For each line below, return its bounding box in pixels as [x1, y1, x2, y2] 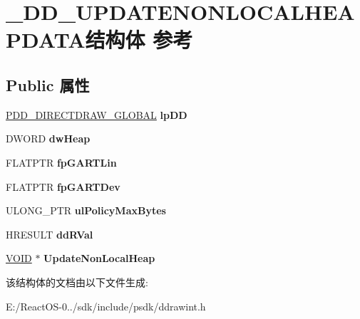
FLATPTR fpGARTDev [6, 179, 120, 194]
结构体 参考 [85, 25, 193, 54]
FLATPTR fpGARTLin [6, 155, 117, 169]
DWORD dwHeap [6, 131, 91, 146]
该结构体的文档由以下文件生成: [6, 274, 148, 289]
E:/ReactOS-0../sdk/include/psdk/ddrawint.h [6, 298, 206, 313]
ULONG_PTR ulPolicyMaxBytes [6, 203, 166, 218]
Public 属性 [6, 73, 90, 95]
